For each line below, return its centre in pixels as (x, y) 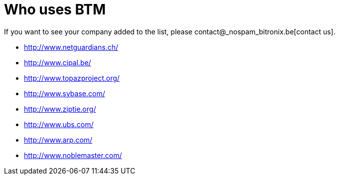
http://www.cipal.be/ (58, 62)
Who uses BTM (55, 9)
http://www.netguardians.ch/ (71, 47)
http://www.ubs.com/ (59, 124)
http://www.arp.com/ (58, 140)
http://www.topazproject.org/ (72, 78)
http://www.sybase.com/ (65, 93)
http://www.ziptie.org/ (60, 109)
